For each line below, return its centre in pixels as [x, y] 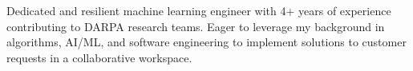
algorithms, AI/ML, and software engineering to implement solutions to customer [206, 42]
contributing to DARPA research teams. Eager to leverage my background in [196, 26]
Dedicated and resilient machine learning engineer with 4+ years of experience [199, 10]
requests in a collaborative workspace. [99, 57]
